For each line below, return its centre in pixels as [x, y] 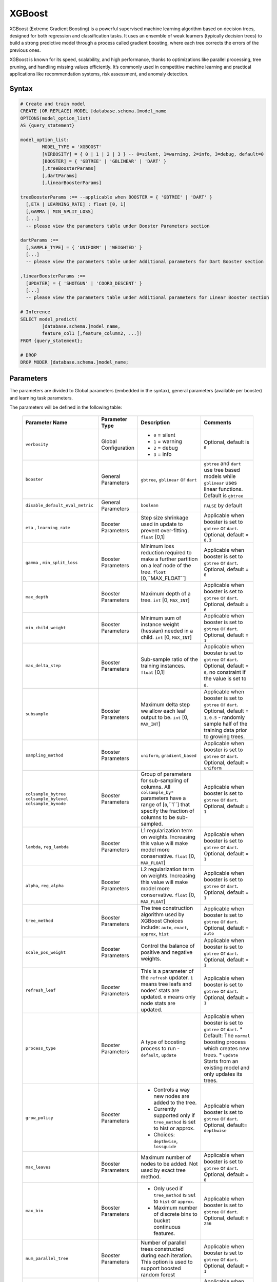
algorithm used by [163, 914]
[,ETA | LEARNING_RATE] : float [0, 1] [76, 204]
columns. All [156, 787]
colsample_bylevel [47, 799]
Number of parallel [163, 1243]
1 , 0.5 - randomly [224, 717]
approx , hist [155, 933]
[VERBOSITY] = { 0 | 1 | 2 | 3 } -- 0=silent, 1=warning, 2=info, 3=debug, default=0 [153, 154]
